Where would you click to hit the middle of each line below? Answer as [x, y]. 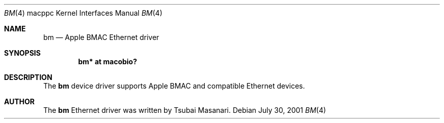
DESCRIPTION [28, 77]
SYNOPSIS [23, 53]
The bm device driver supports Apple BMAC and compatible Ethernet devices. [174, 86]
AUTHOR [20, 101]
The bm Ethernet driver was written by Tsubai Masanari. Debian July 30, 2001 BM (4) [185, 110]
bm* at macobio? [108, 61]
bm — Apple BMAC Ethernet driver [101, 37]
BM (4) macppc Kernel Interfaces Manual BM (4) [83, 13]
